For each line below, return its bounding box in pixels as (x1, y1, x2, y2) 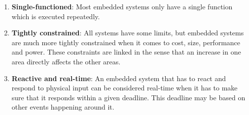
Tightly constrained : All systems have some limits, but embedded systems (11, 28, 244, 38)
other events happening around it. (11, 102, 114, 112)
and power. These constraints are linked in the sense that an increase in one (11, 47, 241, 57)
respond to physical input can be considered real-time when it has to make (11, 83, 238, 93)
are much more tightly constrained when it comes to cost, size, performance (11, 37, 241, 47)
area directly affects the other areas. (11, 56, 121, 66)
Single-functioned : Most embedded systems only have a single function (11, 1, 233, 11)
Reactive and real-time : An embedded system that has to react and (11, 73, 226, 83)
